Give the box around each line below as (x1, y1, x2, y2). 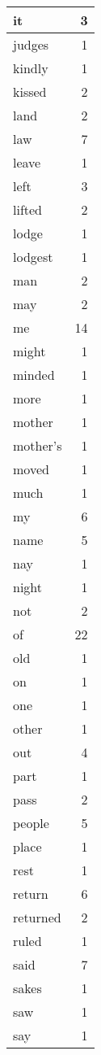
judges (13, 35, 49, 54)
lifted (13, 200, 43, 219)
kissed (13, 82, 47, 101)
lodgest (13, 247, 53, 266)
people (13, 813, 49, 832)
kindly (13, 59, 48, 77)
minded (13, 365, 55, 384)
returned (13, 908, 61, 926)
